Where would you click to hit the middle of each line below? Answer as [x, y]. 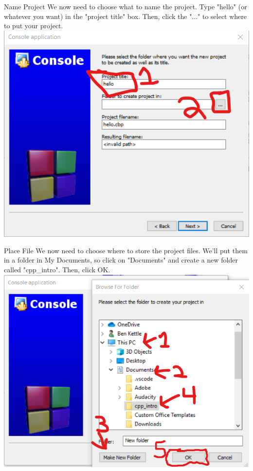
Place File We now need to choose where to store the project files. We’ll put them [126, 250]
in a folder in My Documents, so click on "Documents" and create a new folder [121, 260]
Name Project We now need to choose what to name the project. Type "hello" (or [126, 6]
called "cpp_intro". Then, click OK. [57, 270]
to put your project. [34, 26]
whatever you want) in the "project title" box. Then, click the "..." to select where [126, 16]
